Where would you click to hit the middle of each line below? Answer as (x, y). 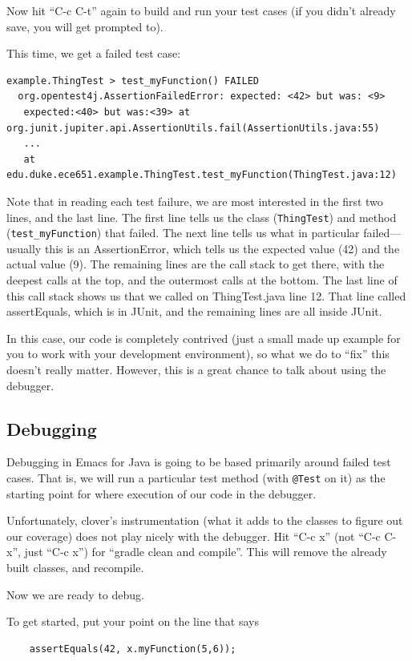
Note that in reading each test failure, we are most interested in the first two (195, 201)
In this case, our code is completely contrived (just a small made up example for (204, 338)
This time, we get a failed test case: (94, 53)
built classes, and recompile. (75, 568)
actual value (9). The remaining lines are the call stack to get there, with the (196, 264)
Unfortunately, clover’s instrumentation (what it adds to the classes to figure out (205, 520)
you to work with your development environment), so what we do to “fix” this (198, 354)
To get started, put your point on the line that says (133, 621)
